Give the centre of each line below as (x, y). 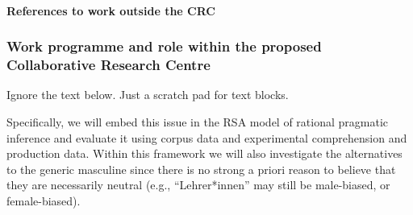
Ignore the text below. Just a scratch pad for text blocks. (148, 95)
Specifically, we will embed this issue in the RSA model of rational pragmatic (198, 121)
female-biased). (44, 200)
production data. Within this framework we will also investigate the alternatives (204, 153)
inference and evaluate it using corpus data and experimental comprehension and (207, 137)
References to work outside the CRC (111, 10)
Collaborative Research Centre (108, 65)
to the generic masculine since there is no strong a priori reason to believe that (201, 169)
